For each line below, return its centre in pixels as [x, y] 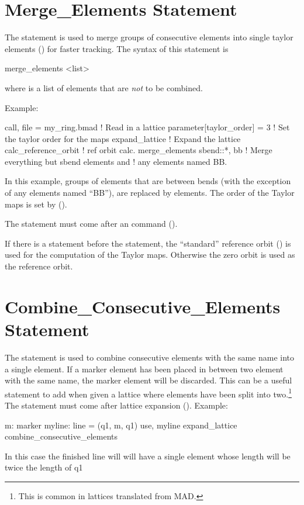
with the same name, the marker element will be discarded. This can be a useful [148, 380]
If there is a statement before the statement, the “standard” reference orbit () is [148, 243]
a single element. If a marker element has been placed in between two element [144, 369]
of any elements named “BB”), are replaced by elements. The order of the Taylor [150, 193]
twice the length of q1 [44, 467]
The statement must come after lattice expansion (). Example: [116, 405]
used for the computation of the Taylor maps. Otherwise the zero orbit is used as [150, 255]
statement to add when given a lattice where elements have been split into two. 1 [148, 393]
